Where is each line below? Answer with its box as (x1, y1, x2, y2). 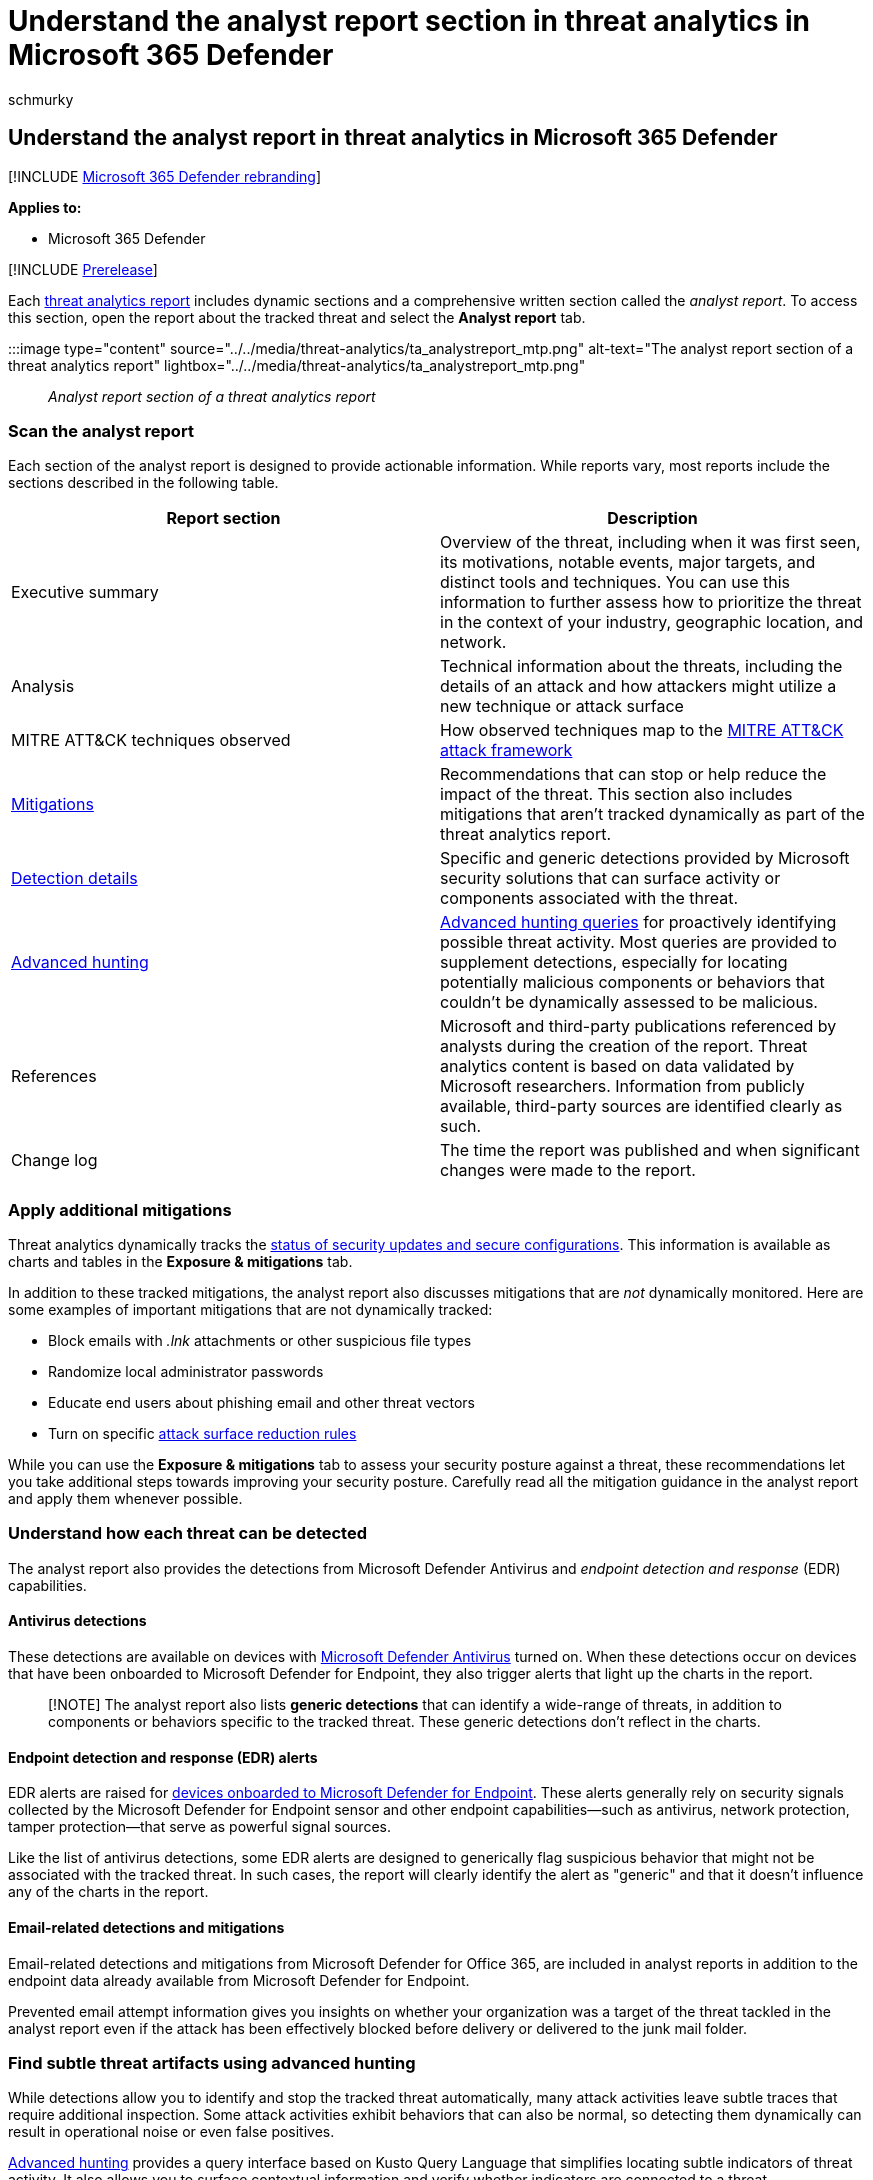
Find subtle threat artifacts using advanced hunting (8, 2052, 416, 2073)
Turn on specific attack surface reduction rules (48, 1425, 357, 1443)
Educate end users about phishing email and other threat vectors (48, 1394, 475, 1412)
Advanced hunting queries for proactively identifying (440, 912, 837, 933)
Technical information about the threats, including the (440, 656, 843, 677)
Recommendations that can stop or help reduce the (440, 764, 827, 785)
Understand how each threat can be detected (8, 1523, 368, 1544)
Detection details (11, 868, 138, 889)
